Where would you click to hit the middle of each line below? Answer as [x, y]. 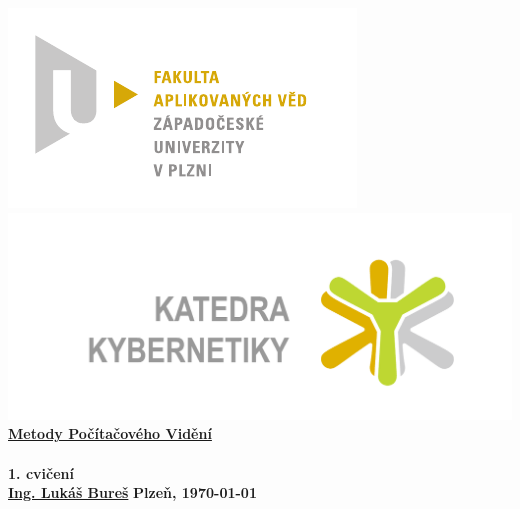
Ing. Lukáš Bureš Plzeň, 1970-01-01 [132, 492]
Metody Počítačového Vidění [110, 433]
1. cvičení [41, 472]
